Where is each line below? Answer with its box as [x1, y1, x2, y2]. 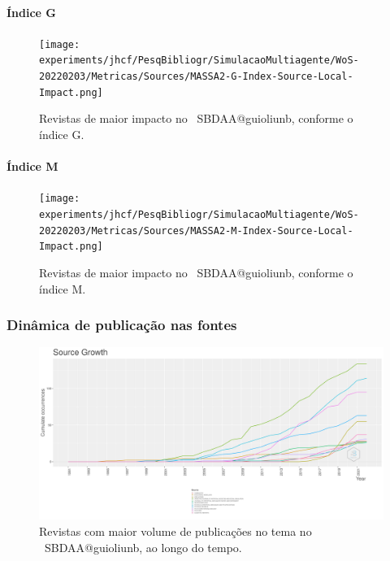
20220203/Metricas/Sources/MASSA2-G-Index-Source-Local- [39, 71, 353, 83]
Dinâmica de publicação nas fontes [6, 315, 237, 335]
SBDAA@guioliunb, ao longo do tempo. [44, 538, 242, 555]
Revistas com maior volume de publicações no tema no [39, 523, 312, 540]
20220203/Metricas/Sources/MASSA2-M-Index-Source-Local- [39, 224, 353, 237]
